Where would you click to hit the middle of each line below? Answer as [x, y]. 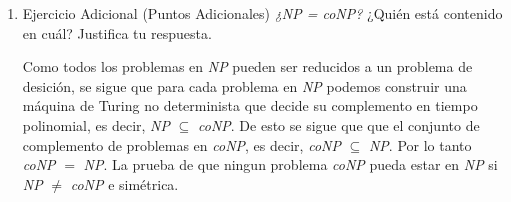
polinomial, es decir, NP [96, 124]
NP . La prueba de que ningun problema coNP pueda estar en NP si [290, 164]
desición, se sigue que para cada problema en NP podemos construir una [244, 85]
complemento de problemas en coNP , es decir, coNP [181, 144]
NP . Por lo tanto [420, 144]
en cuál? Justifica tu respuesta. [117, 32]
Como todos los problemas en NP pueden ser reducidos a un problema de [247, 66]
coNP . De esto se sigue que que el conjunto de [339, 124]
